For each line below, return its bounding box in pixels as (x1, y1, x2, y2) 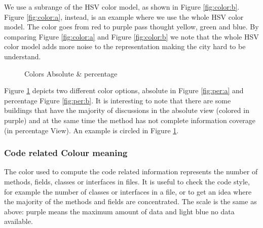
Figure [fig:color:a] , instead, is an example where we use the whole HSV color (4, 11, 244, 22)
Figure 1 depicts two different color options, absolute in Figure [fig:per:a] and (4, 85, 244, 96)
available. (4, 216, 33, 226)
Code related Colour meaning (4, 146, 128, 159)
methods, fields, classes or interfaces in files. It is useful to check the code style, (4, 176, 250, 186)
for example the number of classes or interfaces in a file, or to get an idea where (4, 186, 252, 197)
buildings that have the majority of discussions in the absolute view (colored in (4, 105, 249, 116)
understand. (4, 51, 41, 61)
